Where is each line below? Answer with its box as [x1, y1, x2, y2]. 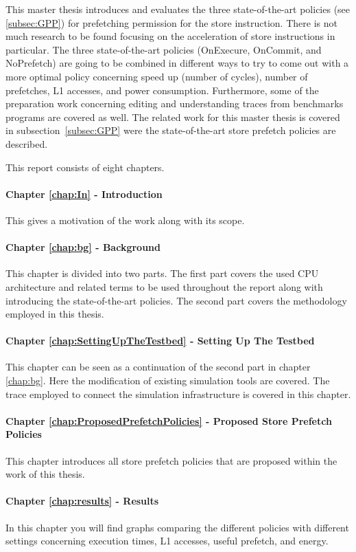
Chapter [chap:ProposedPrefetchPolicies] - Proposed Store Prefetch [5, 413, 332, 428]
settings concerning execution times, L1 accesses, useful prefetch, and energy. [5, 533, 329, 548]
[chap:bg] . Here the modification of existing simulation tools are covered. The [5, 373, 330, 388]
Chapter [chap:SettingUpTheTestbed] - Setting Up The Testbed [5, 333, 315, 348]
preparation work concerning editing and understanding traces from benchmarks [5, 96, 344, 111]
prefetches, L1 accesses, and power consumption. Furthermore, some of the [5, 82, 319, 97]
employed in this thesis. [5, 307, 104, 321]
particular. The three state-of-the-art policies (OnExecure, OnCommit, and [5, 42, 322, 56]
